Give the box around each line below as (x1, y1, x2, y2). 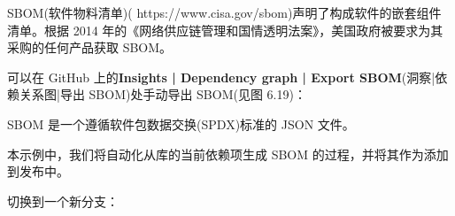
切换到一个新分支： (7, 191, 119, 210)
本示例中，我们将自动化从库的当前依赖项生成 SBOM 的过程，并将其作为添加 (7, 144, 449, 163)
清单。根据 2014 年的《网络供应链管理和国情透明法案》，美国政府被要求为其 (7, 20, 443, 39)
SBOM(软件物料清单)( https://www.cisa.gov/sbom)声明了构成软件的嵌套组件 (7, 4, 442, 21)
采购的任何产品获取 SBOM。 (7, 38, 173, 57)
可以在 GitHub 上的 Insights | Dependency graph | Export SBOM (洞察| (7, 67, 436, 86)
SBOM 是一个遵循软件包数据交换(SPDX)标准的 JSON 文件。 (7, 114, 355, 133)
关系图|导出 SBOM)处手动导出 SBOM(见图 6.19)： (19, 85, 306, 104)
